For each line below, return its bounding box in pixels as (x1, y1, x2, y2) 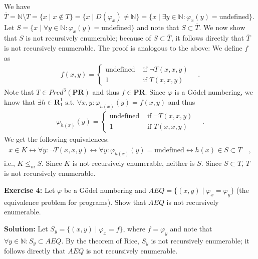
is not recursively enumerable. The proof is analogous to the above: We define (4, 42, 242, 53)
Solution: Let (4, 223, 48, 233)
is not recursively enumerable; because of (26, 33, 151, 43)
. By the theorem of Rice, (61, 235, 139, 245)
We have (4, 1, 30, 11)
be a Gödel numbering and (64, 184, 146, 195)
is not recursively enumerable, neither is (72, 158, 195, 168)
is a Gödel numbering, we (174, 87, 253, 97)
